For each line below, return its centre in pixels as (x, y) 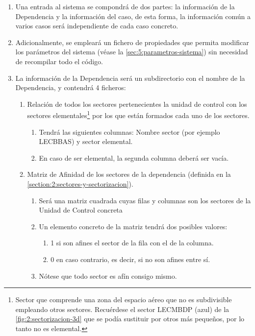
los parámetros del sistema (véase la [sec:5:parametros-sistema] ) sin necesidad (132, 52)
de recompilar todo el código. (59, 61)
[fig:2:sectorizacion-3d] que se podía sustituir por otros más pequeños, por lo (130, 319)
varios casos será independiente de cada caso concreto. (97, 26)
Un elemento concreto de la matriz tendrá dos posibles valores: (133, 226)
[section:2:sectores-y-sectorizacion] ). (80, 183)
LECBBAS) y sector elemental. (86, 141)
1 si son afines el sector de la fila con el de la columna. (132, 243)
